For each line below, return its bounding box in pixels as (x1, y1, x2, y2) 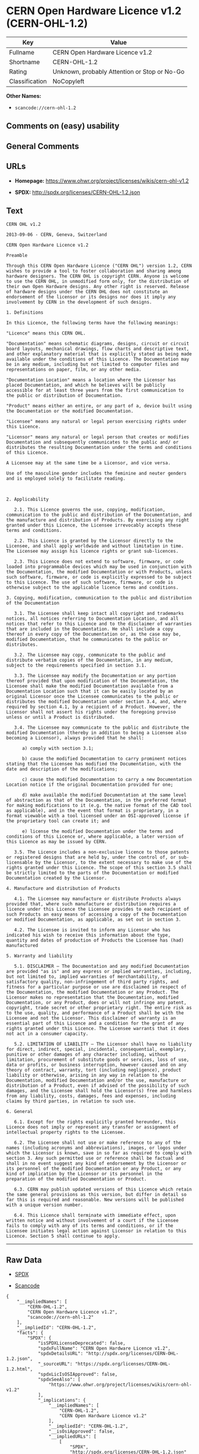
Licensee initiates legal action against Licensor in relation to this (6, 1228, 187, 1234)
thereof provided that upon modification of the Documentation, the (6, 678, 179, 684)
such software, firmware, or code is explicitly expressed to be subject (6, 574, 192, 581)
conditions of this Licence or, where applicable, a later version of (6, 834, 184, 840)
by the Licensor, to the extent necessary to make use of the (35, 860, 192, 866)
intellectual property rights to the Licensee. (6, 1130, 126, 1136)
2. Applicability (6, 496, 49, 502)
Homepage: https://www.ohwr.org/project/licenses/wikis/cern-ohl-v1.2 (14, 177, 190, 184)
